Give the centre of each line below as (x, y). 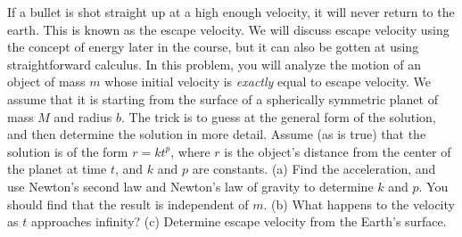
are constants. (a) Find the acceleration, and (314, 169)
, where (190, 151)
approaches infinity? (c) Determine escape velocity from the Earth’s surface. (239, 221)
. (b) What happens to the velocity (359, 204)
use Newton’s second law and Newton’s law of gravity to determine (190, 186)
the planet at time (57, 169)
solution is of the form (68, 151)
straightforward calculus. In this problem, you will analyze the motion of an (214, 64)
